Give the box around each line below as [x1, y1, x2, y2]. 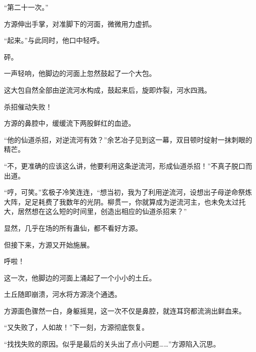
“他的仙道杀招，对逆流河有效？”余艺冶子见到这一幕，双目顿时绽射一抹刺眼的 [4, 134, 253, 144]
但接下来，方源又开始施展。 [4, 239, 94, 249]
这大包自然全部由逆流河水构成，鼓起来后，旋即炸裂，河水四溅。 [4, 84, 211, 95]
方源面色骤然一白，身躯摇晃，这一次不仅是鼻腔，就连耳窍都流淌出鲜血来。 [4, 305, 246, 316]
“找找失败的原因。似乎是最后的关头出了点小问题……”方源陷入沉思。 [4, 339, 220, 349]
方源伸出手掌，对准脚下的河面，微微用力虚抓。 [4, 18, 156, 29]
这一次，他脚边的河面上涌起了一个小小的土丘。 [4, 272, 156, 282]
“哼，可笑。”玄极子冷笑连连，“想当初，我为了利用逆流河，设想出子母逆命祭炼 [4, 187, 252, 197]
